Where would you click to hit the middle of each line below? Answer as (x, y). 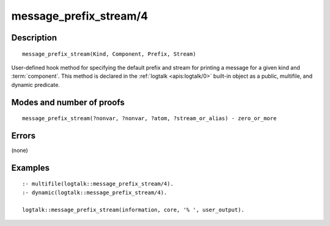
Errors (24, 136)
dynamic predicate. (36, 85)
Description (34, 38)
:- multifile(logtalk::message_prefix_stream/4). (98, 184)
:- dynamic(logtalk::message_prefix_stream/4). (95, 192)
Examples (31, 168)
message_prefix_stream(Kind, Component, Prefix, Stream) (109, 54)
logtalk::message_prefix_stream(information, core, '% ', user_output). (133, 209)
